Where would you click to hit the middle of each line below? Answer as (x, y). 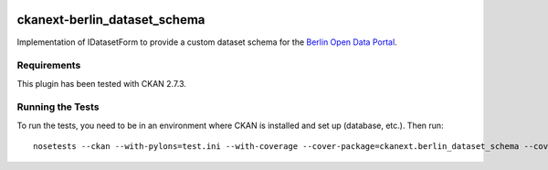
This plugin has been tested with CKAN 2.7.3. (102, 83)
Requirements (49, 66)
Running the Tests (58, 107)
